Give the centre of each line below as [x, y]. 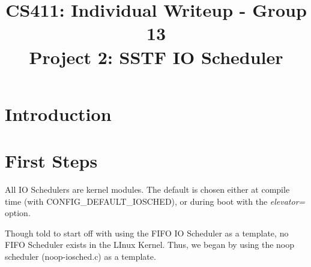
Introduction [58, 113]
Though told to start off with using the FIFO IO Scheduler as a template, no [147, 233]
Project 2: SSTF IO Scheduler [156, 57]
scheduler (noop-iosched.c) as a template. [80, 257]
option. [18, 213]
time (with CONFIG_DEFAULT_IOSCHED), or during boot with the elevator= [155, 201]
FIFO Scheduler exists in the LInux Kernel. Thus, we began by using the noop [150, 245]
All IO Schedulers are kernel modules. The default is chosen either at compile [147, 189]
